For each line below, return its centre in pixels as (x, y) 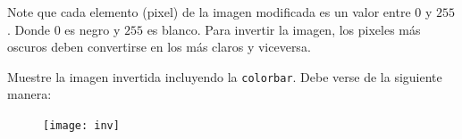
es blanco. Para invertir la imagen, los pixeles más (284, 29)
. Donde (29, 29)
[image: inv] (81, 126)
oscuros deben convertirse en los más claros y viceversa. (159, 47)
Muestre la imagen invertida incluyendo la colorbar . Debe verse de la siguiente (225, 76)
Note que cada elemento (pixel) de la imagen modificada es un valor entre (209, 12)
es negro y (92, 29)
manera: (29, 94)
